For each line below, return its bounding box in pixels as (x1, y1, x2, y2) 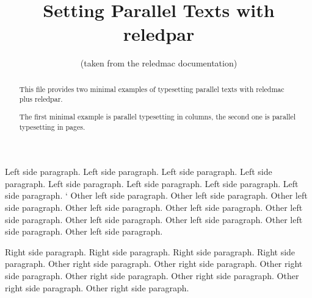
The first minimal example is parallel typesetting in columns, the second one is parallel (19, 111, 296, 121)
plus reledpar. (19, 94, 63, 104)
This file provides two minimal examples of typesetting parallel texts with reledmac (19, 83, 285, 94)
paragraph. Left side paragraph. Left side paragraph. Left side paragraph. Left (5, 177, 299, 190)
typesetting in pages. (19, 121, 85, 132)
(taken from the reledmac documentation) (80, 57, 238, 69)
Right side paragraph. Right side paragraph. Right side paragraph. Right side (5, 245, 296, 258)
